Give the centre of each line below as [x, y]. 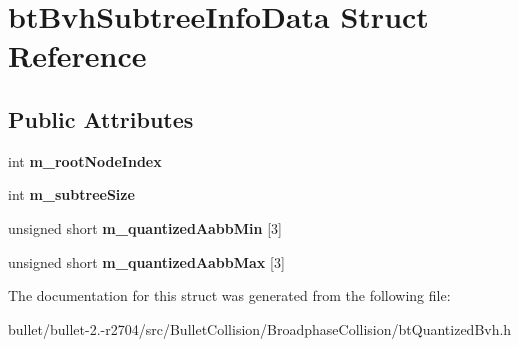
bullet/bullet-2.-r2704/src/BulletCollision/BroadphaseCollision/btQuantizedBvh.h [260, 328]
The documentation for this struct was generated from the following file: [229, 295]
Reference [77, 55]
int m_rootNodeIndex [85, 160]
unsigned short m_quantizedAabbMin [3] [145, 227]
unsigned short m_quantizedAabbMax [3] [146, 261]
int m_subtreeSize [71, 194]
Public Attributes [101, 118]
